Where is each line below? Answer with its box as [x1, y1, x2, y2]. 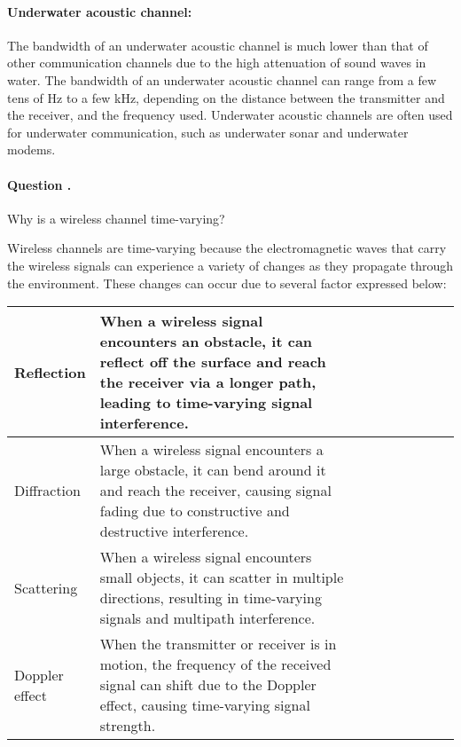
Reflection [14, 361, 86, 382]
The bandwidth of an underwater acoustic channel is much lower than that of [7, 35, 428, 54]
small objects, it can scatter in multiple [99, 567, 344, 588]
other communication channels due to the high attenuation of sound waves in [7, 53, 426, 72]
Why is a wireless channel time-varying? [7, 208, 225, 227]
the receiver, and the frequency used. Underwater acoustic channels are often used [7, 106, 453, 124]
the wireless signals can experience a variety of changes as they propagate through [7, 256, 454, 274]
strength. [99, 715, 156, 736]
